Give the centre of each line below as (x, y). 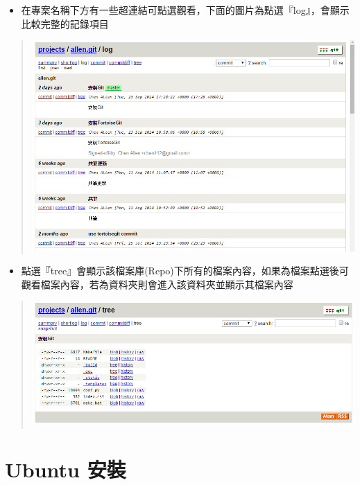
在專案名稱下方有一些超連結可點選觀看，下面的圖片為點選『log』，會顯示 (185, 10)
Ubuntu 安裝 (66, 469)
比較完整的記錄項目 (65, 23)
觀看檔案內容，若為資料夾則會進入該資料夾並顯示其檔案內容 (157, 284)
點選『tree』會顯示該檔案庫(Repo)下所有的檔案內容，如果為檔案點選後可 (185, 271)
